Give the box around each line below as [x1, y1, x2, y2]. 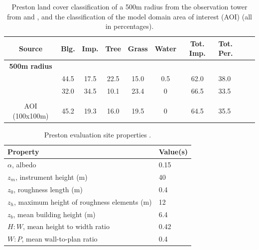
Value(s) [158, 146, 188, 157]
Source [19, 43, 43, 53]
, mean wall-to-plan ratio [21, 234, 98, 244]
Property [7, 146, 39, 157]
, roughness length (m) [13, 184, 83, 194]
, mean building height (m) [13, 209, 96, 219]
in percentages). [105, 21, 154, 31]
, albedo [11, 159, 36, 170]
